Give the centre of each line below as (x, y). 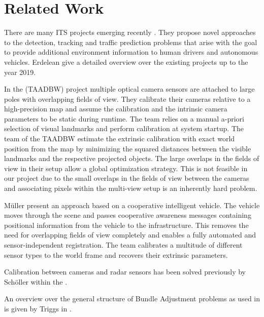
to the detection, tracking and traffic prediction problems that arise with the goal (131, 42)
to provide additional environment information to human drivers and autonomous (131, 52)
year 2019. (20, 72)
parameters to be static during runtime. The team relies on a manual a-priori (124, 118)
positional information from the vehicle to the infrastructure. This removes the (126, 225)
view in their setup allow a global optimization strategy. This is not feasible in (126, 168)
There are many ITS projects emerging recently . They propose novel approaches (130, 32)
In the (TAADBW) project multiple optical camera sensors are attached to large (129, 89)
